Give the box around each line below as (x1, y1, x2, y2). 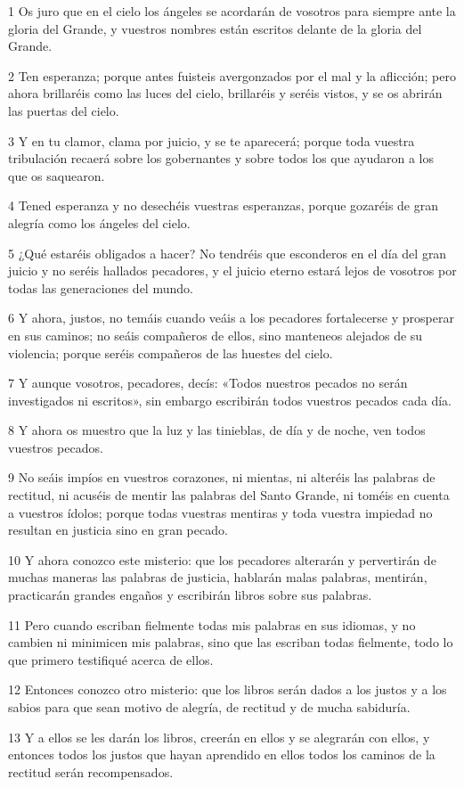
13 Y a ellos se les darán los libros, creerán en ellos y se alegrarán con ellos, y (8, 727, 430, 746)
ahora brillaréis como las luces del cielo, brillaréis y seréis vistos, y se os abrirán (8, 84, 443, 102)
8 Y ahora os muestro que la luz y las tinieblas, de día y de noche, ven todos (8, 421, 426, 439)
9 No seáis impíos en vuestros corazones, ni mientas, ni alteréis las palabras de (8, 468, 436, 487)
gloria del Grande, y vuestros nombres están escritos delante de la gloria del (8, 19, 422, 37)
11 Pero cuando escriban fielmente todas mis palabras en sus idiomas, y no (8, 615, 416, 634)
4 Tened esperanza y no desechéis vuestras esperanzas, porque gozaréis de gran (8, 196, 439, 215)
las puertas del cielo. (8, 101, 119, 119)
